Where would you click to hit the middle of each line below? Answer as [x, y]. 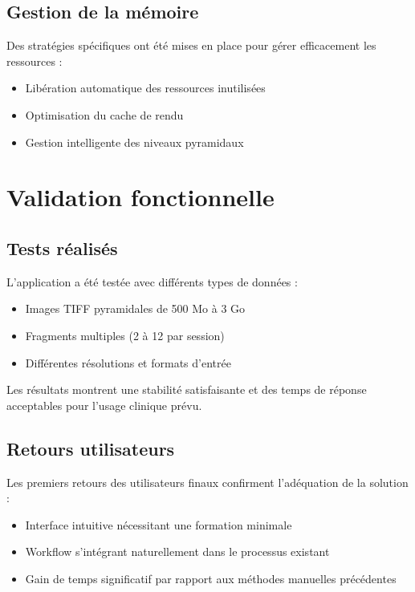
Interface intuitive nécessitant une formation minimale [159, 524]
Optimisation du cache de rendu [104, 114]
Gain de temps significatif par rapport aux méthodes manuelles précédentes [211, 578]
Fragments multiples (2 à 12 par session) [125, 335]
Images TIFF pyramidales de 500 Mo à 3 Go [135, 308]
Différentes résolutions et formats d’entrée [128, 362]
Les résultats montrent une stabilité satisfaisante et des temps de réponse [187, 389]
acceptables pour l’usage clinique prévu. [104, 405]
